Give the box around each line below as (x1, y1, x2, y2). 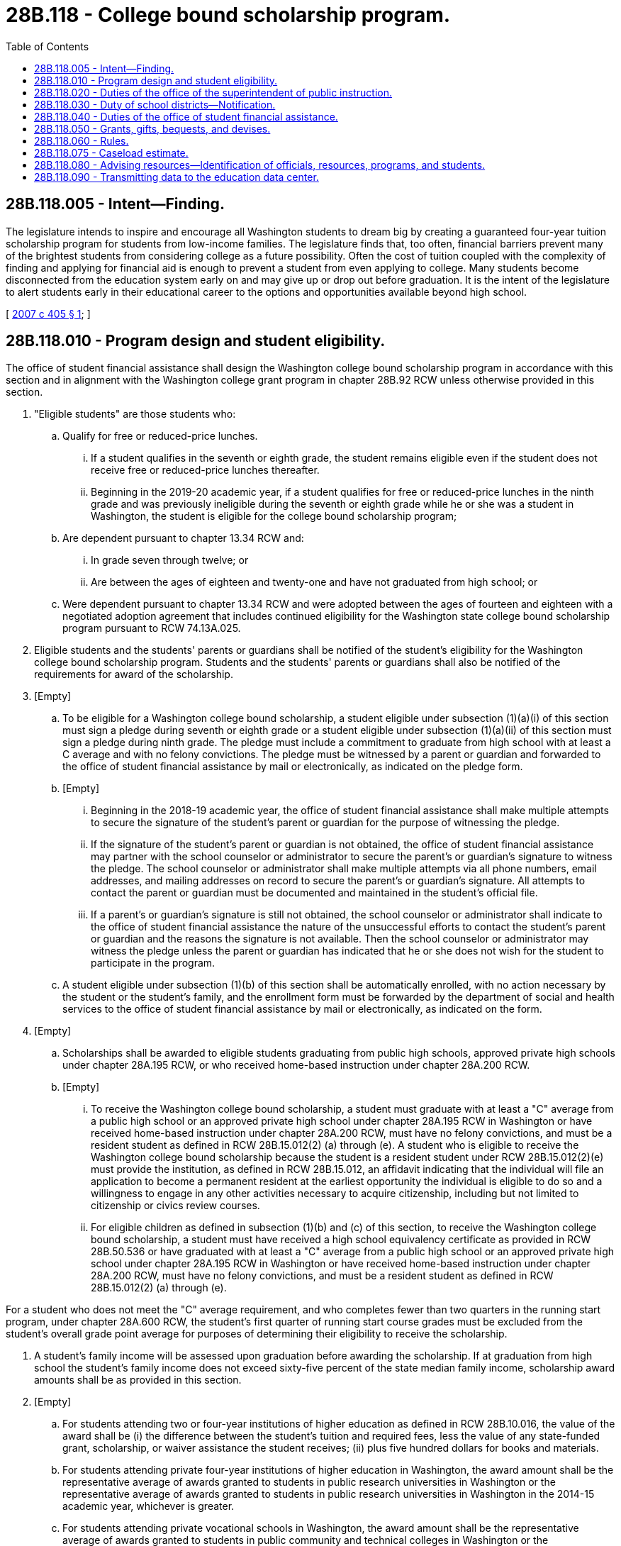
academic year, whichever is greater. (62, 1500, 235, 1513)
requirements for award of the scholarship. (34, 668, 233, 681)
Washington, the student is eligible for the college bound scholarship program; (91, 510, 457, 523)
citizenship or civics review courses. (91, 1199, 260, 1212)
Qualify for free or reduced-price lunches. (62, 430, 258, 443)
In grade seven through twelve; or (91, 554, 249, 567)
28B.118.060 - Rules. (34, 134, 129, 147)
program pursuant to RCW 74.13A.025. (62, 622, 241, 635)
